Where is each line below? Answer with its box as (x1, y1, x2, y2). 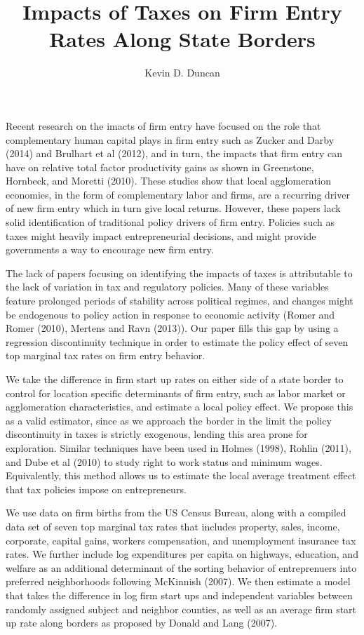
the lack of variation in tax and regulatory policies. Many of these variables (6, 279, 329, 294)
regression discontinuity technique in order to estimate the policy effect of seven (6, 334, 349, 349)
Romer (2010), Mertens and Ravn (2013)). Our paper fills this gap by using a (6, 321, 339, 335)
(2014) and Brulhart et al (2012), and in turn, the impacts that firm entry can (6, 146, 343, 161)
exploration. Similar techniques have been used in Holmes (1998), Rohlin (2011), (6, 440, 351, 455)
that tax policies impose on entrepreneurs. (6, 481, 187, 496)
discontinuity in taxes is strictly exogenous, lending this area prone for (6, 427, 308, 441)
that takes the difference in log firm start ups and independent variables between (6, 587, 353, 602)
